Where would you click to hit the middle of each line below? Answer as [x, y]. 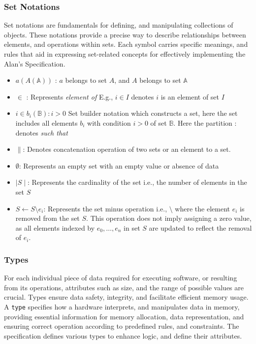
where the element [202, 208]
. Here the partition [203, 122]
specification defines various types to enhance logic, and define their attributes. [123, 335]
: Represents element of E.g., [70, 96]
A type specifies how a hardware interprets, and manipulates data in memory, [122, 306]
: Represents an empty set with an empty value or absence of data [119, 165]
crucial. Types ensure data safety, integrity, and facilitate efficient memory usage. [126, 297]
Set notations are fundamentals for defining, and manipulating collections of [119, 25]
